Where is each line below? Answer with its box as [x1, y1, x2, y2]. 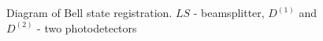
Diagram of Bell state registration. [6, 5, 173, 20]
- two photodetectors [37, 19, 137, 36]
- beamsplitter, [193, 5, 265, 20]
